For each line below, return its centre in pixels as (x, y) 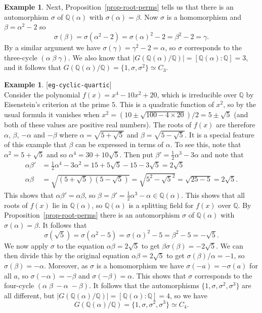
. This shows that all (213, 195)
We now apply (26, 245)
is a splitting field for (161, 205)
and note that (222, 154)
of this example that (35, 144)
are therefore (236, 124)
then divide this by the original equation (67, 255)
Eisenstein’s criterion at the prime (57, 104)
